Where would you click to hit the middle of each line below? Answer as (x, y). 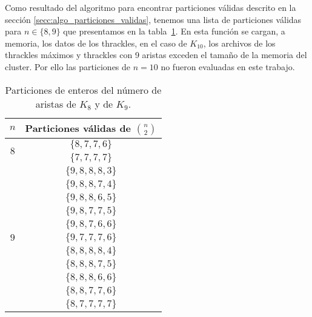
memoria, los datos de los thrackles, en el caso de (96, 43)
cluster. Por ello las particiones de (68, 66)
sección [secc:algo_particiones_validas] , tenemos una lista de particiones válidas (153, 19)
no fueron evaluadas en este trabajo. (228, 66)
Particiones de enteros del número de (83, 90)
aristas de (56, 103)
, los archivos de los (239, 43)
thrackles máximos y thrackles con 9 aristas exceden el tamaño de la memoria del (156, 55)
